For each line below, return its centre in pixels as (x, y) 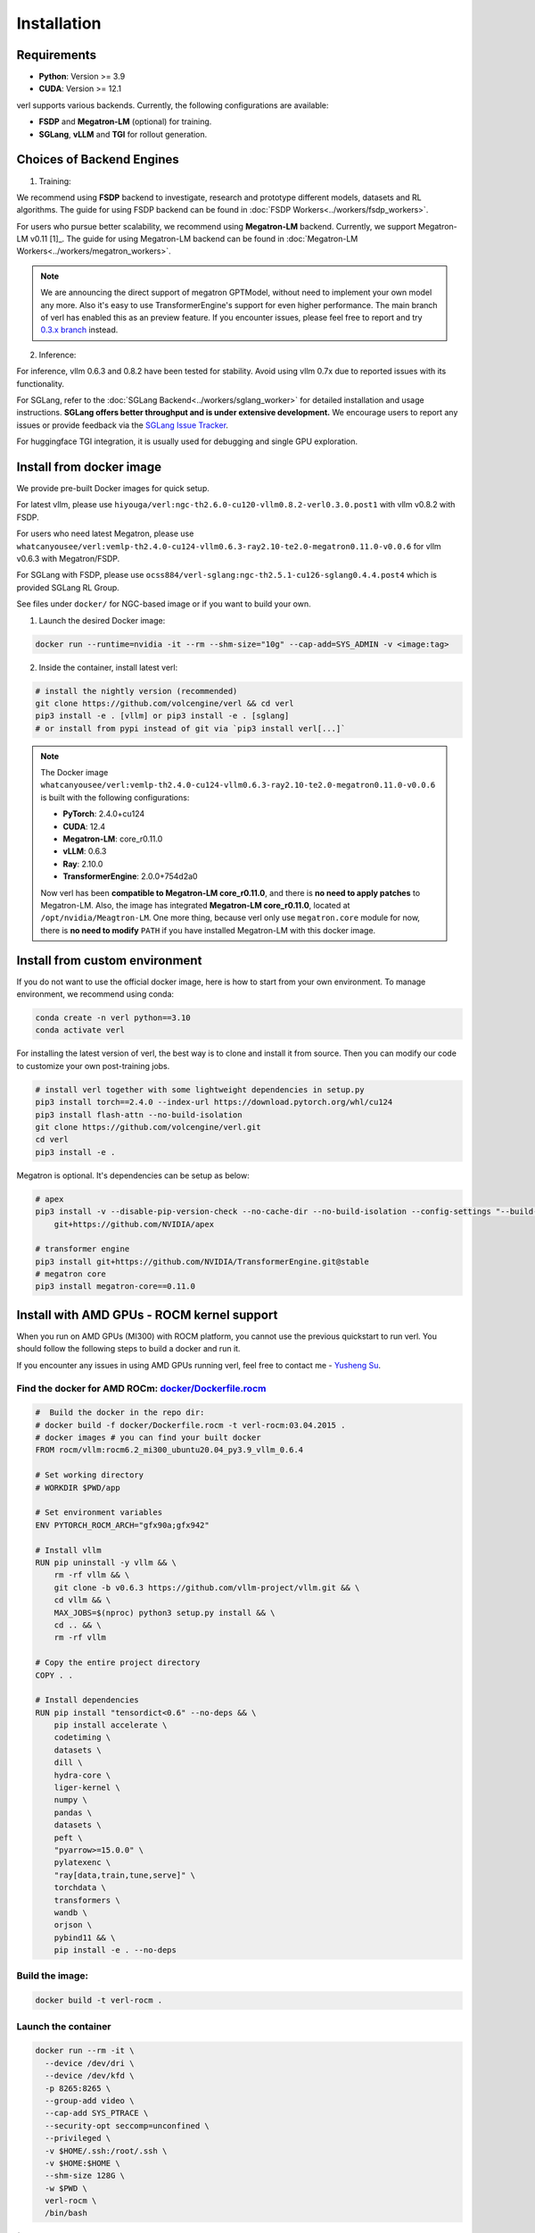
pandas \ (73, 1812)
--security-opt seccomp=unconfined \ (127, 2125)
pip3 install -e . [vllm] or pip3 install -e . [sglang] (162, 716)
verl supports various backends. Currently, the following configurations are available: (173, 105)
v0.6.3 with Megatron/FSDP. (68, 559)
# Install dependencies (87, 1700)
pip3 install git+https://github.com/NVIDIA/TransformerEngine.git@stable (202, 1261)
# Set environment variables (99, 1513)
